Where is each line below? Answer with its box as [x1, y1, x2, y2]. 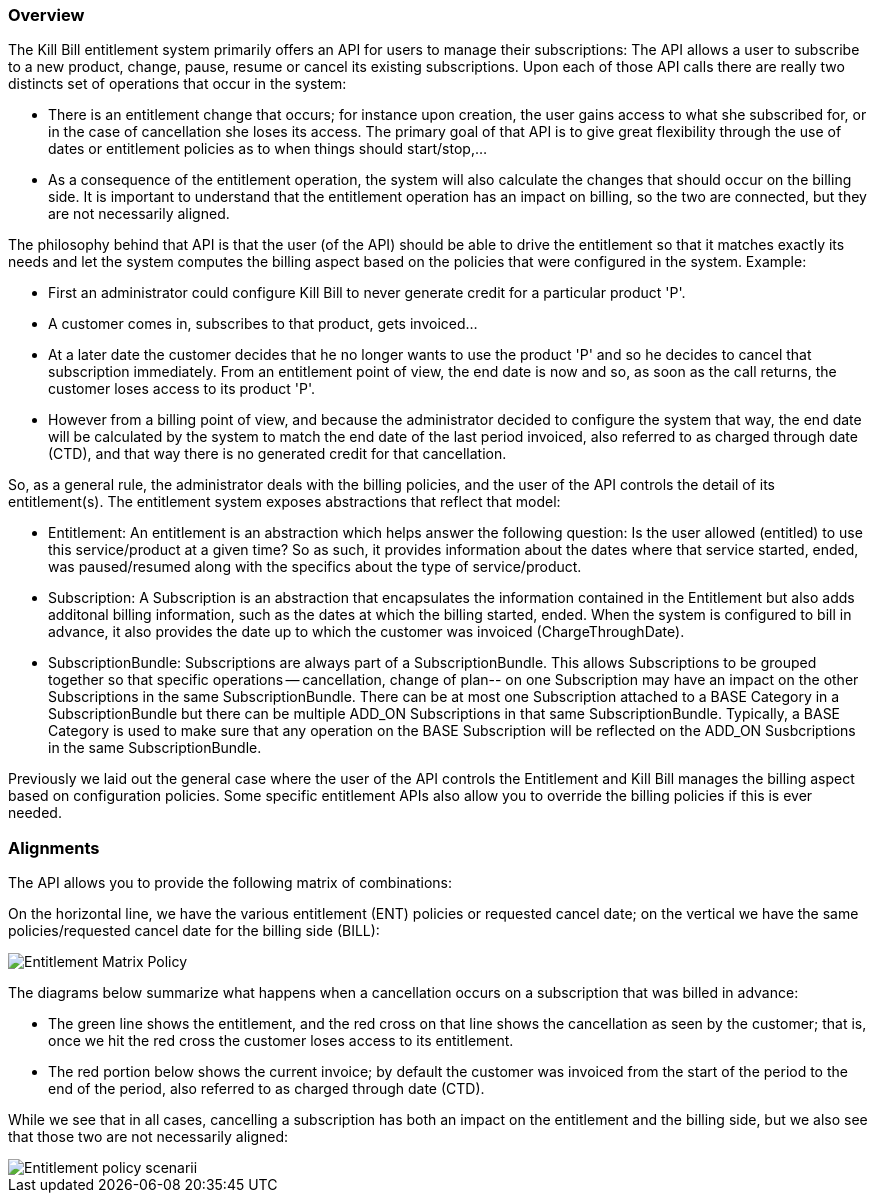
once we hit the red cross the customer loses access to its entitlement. [48, 1032, 514, 1050]
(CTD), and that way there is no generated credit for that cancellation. [48, 445, 507, 463]
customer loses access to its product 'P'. [48, 380, 316, 398]
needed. [8, 804, 62, 822]
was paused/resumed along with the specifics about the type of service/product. [48, 558, 582, 576]
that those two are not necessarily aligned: [8, 1128, 289, 1146]
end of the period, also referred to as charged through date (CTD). [48, 1080, 485, 1098]
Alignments [8, 837, 100, 858]
